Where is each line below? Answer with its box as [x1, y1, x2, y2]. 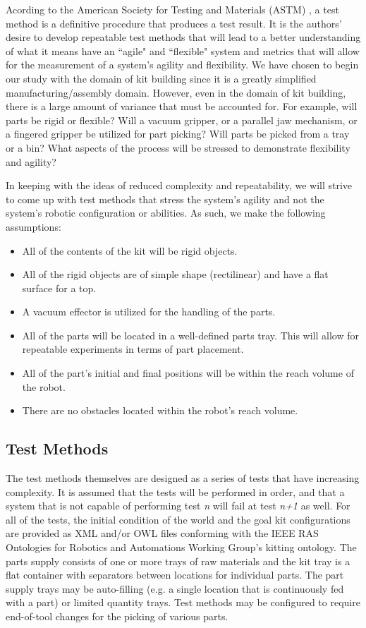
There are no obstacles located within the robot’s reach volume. [22, 403, 298, 418]
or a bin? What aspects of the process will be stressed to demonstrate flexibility [6, 140, 350, 155]
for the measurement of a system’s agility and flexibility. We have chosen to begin [6, 57, 359, 72]
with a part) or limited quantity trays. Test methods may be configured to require [6, 595, 360, 610]
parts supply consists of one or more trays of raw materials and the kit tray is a [6, 553, 350, 568]
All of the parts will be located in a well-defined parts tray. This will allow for [22, 327, 359, 342]
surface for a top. [22, 280, 97, 295]
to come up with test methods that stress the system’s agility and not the [6, 191, 324, 206]
